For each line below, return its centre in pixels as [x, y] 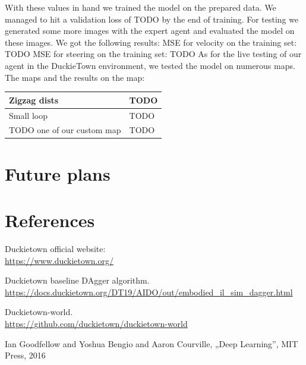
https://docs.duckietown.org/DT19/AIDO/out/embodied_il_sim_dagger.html [149, 292]
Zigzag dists [34, 100]
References [50, 220]
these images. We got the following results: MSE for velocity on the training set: [151, 42]
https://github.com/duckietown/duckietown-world [96, 323]
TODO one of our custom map [65, 130]
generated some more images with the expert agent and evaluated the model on [150, 31]
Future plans [58, 173]
